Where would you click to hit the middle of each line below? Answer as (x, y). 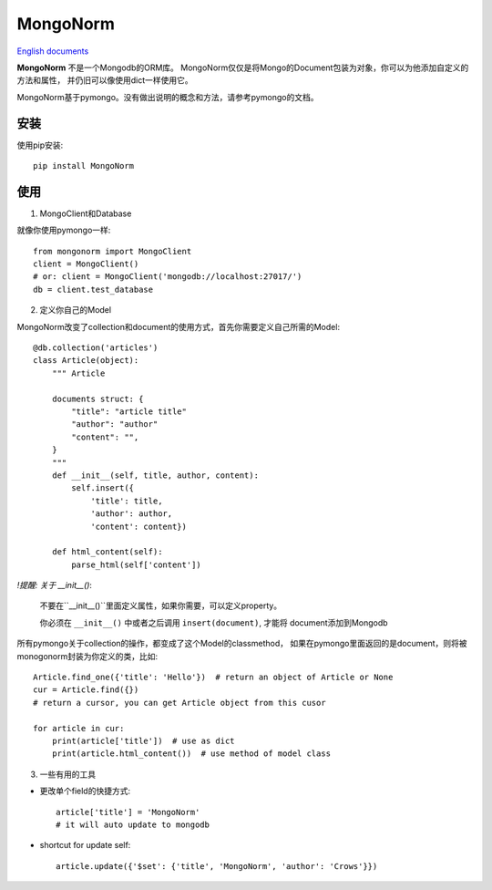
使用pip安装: (40, 145)
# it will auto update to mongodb (133, 824)
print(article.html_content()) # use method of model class (191, 754)
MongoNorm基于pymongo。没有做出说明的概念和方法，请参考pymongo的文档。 (168, 97)
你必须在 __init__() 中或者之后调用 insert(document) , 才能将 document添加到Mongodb (214, 622)
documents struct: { (97, 398)
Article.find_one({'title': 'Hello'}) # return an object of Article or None (213, 678)
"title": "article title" (129, 412)
